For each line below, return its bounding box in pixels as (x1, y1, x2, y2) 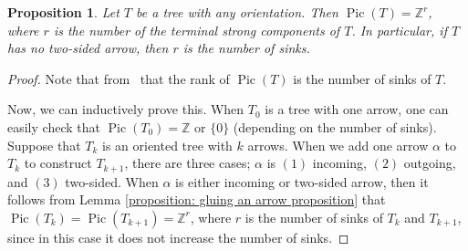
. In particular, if (351, 20, 447, 39)
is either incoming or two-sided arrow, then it (175, 172, 429, 191)
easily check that (7, 117, 100, 136)
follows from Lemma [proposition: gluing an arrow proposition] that (7, 190, 386, 209)
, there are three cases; (124, 153, 251, 173)
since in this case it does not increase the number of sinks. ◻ (7, 227, 349, 246)
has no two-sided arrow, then (7, 38, 169, 58)
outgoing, (403, 153, 456, 173)
